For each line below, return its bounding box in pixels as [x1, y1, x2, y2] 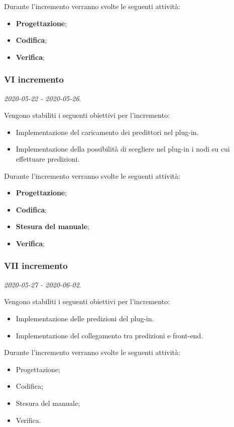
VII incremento [4, 259, 68, 272]
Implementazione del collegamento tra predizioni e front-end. [16, 330, 203, 340]
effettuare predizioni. [16, 153, 80, 164]
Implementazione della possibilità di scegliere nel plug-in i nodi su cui [16, 144, 230, 154]
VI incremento [4, 73, 64, 86]
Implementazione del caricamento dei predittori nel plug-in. [16, 126, 199, 137]
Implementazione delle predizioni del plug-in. [16, 313, 154, 323]
